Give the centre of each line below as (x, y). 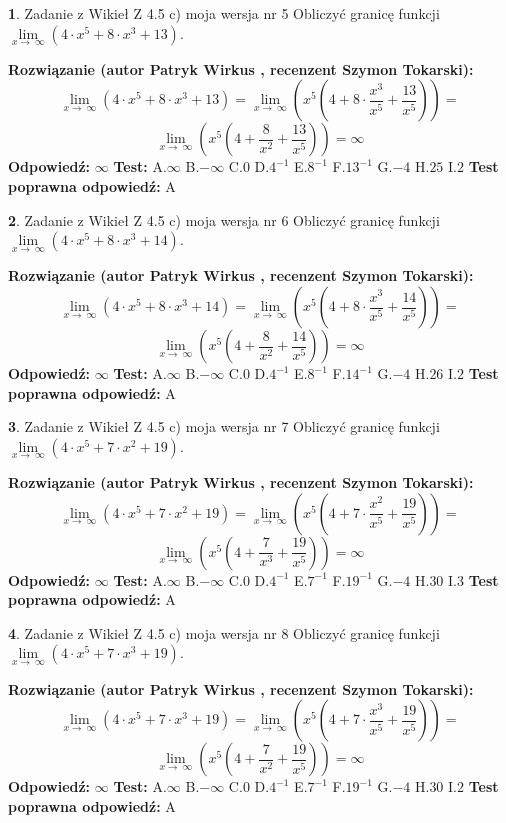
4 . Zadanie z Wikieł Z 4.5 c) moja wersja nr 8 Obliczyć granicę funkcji (224, 632)
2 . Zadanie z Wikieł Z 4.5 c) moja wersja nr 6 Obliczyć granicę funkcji (224, 219)
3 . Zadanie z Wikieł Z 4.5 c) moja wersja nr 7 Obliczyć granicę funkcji (224, 426)
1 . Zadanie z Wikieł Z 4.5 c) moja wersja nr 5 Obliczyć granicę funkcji (224, 13)
